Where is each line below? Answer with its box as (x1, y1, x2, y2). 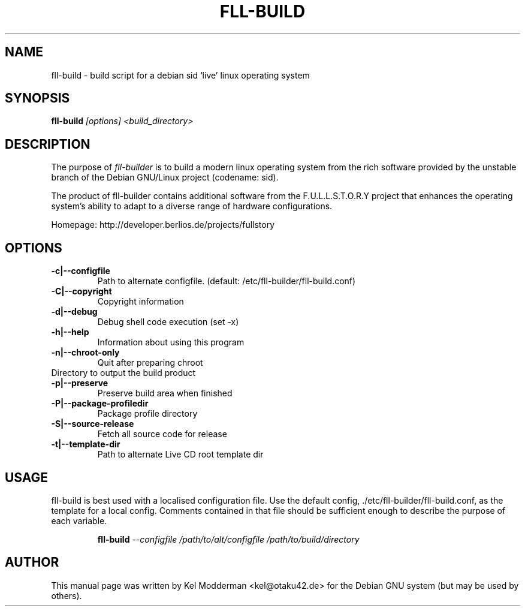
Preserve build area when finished (97, 388, 233, 399)
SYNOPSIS (5, 91, 70, 106)
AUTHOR (5, 555, 59, 570)
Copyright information (97, 296, 184, 307)
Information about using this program (97, 337, 245, 348)
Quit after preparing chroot (97, 357, 203, 368)
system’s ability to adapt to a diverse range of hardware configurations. (51, 201, 333, 212)
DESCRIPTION (5, 136, 90, 152)
